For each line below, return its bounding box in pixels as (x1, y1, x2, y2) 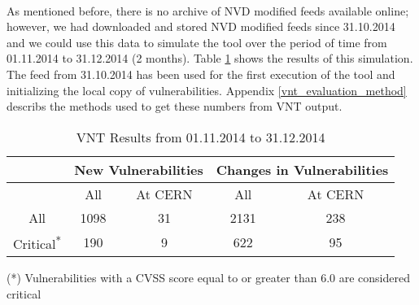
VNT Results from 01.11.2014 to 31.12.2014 (76, 127, 325, 146)
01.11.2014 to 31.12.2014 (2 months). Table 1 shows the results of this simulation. (7, 50, 413, 67)
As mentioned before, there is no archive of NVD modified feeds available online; (7, 2, 409, 19)
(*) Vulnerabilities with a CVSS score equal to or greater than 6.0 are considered (7, 269, 410, 286)
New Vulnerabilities (74, 159, 203, 179)
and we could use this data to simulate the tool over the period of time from (7, 33, 387, 50)
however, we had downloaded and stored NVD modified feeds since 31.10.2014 (7, 18, 395, 35)
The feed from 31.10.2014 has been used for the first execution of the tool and (7, 65, 395, 82)
